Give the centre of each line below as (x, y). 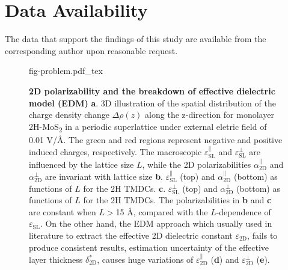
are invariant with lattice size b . (104, 176)
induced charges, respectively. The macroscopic (115, 152)
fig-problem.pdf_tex (66, 71)
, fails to (262, 235)
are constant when (63, 211)
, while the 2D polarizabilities (197, 164)
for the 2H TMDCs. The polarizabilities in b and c (177, 200)
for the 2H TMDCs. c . (124, 188)
